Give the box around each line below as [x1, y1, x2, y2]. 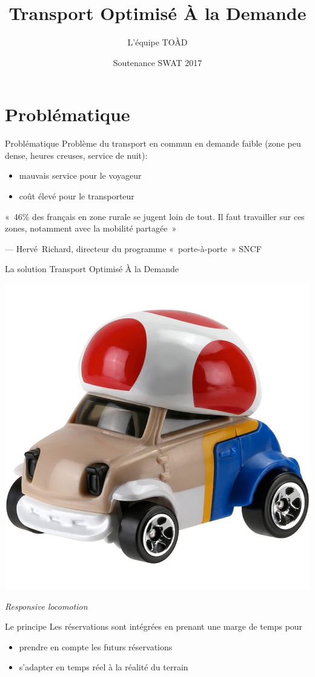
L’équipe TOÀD [127, 36, 188, 48]
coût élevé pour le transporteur [19, 190, 134, 202]
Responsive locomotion [5, 599, 88, 612]
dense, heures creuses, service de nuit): [5, 148, 148, 161]
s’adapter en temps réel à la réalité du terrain [19, 661, 188, 673]
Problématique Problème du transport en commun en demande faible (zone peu [5, 137, 301, 150]
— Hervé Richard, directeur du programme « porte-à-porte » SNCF [5, 242, 262, 255]
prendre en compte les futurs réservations [19, 640, 173, 653]
